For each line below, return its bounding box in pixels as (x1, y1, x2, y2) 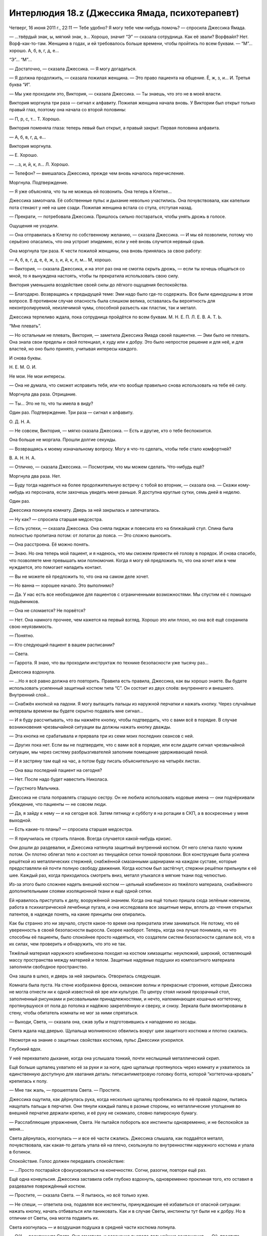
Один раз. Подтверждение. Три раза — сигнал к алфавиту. (9, 409, 134, 415)
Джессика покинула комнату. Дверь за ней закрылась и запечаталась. (9, 507, 160, 513)
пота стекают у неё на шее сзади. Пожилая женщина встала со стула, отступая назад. (9, 204, 193, 210)
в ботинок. (9, 1149, 32, 1155)
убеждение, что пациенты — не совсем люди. (9, 801, 107, 807)
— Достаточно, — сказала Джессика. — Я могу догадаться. (9, 66, 137, 72)
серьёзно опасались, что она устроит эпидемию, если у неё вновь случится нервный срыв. (9, 239, 205, 245)
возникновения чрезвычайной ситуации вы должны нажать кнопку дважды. (9, 724, 172, 730)
